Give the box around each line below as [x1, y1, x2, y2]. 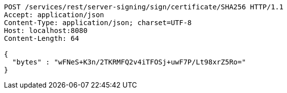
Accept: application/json [4, 11, 104, 19]
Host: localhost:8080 [4, 27, 88, 34]
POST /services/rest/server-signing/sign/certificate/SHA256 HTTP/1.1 [4, 3, 284, 11]
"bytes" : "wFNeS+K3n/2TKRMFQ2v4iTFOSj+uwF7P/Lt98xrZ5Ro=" [12, 58, 246, 66]
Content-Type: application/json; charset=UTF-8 [4, 19, 192, 27]
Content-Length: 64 [4, 34, 79, 42]
